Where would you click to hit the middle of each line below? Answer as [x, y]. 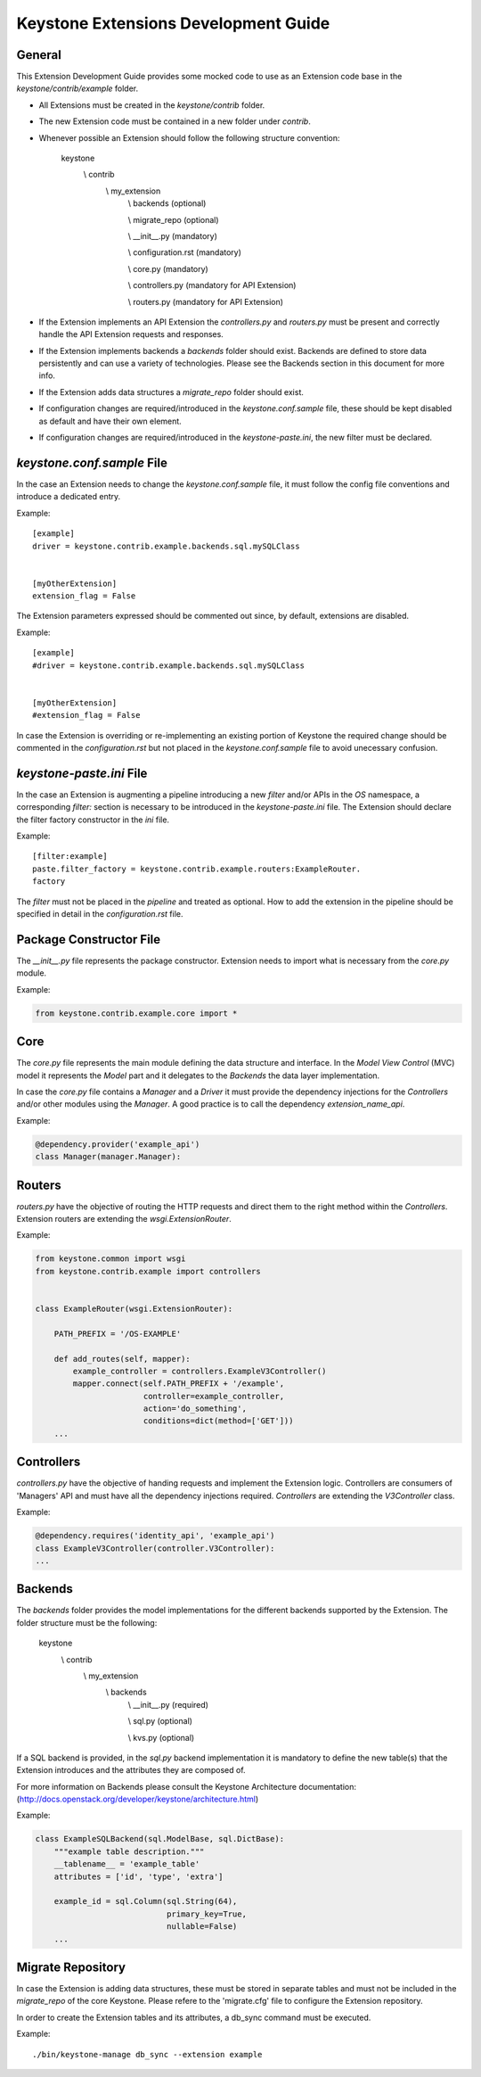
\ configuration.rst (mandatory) [185, 252]
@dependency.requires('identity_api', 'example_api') [155, 1536]
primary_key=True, [206, 1914]
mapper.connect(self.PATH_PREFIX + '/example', [179, 1384]
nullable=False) [202, 1927]
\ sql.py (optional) [160, 1721]
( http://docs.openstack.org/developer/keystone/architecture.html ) [138, 1799]
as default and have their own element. [110, 421]
